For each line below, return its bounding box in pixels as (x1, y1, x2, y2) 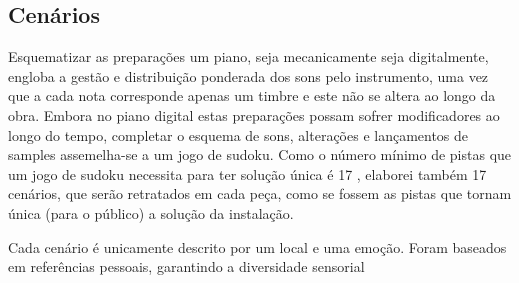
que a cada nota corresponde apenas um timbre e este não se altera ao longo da (8, 85, 496, 106)
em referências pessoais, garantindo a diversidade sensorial (8, 256, 365, 277)
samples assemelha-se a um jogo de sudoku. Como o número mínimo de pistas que (8, 144, 512, 165)
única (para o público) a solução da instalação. (8, 202, 294, 223)
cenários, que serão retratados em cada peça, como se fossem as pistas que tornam (8, 183, 512, 204)
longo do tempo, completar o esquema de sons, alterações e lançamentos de (8, 124, 469, 145)
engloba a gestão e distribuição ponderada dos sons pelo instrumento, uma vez (8, 65, 489, 86)
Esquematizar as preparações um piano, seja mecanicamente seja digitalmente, (8, 46, 489, 67)
